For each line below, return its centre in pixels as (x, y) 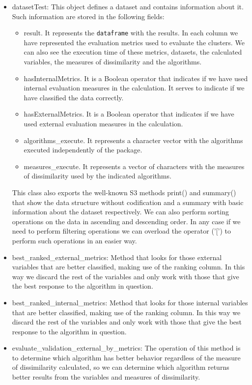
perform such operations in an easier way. (74, 240)
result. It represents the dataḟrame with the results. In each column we (131, 33)
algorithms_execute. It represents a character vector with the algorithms (133, 140)
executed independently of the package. (83, 150)
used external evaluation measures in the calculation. (103, 123)
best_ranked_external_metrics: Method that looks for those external (117, 257)
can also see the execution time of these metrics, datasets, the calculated (133, 52)
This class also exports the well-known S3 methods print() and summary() (124, 192)
